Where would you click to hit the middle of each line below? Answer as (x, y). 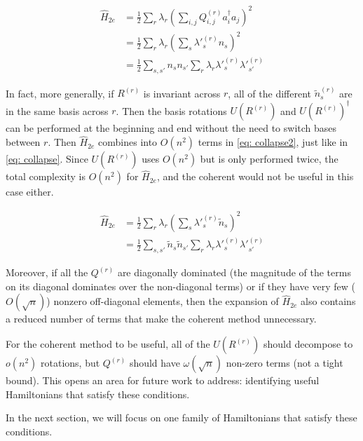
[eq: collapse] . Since (47, 159)
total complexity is (46, 176)
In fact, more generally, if (60, 93)
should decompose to (308, 344)
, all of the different (269, 93)
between (23, 142)
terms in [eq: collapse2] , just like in (273, 142)
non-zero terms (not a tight (285, 363)
